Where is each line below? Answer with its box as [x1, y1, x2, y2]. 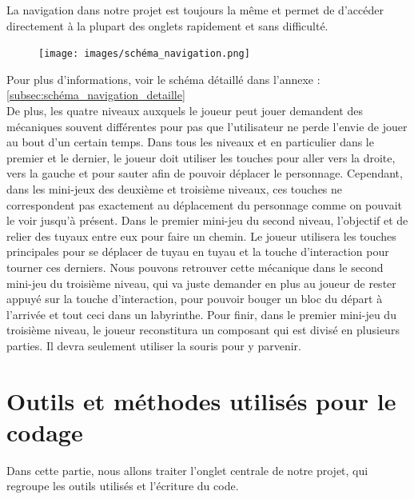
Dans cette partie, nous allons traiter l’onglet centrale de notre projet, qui [6, 461, 368, 478]
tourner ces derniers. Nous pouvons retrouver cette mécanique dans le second [6, 258, 384, 275]
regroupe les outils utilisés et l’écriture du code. [6, 477, 239, 494]
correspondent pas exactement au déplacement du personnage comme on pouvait [6, 196, 402, 213]
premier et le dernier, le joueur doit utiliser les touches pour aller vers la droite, [6, 149, 396, 166]
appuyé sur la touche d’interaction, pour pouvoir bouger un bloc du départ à [6, 290, 383, 307]
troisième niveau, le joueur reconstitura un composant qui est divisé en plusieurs [6, 321, 400, 338]
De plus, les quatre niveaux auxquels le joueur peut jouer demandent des [6, 102, 363, 119]
